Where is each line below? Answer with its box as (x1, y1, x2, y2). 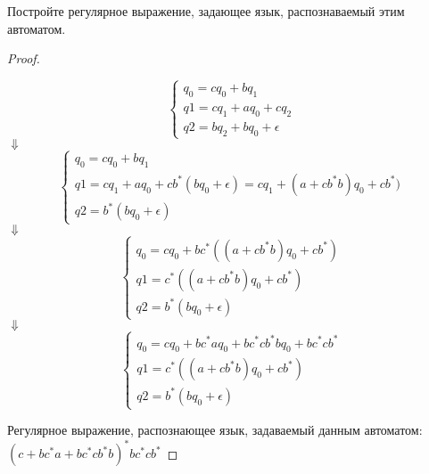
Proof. (7, 49, 40, 68)
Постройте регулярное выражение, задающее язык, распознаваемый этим (7, 2, 405, 20)
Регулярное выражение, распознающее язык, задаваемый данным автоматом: (7, 421, 423, 439)
